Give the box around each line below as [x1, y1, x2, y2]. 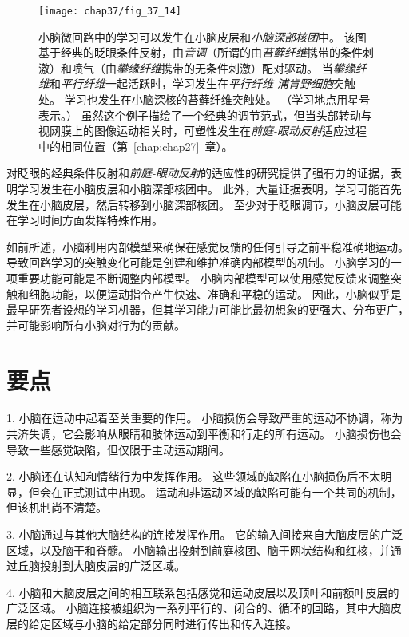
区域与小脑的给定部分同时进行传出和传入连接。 [50, 615, 297, 631]
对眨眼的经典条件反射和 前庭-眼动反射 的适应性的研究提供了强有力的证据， [6, 164, 391, 181]
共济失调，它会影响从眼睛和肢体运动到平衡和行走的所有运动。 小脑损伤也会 [6, 425, 402, 442]
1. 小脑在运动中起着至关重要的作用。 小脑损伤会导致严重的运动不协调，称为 [6, 409, 403, 426]
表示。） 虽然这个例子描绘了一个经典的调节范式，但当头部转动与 [38, 106, 372, 123]
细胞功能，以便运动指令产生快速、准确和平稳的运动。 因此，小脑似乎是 [28, 285, 402, 302]
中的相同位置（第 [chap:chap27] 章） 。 [38, 137, 233, 154]
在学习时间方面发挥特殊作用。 [6, 212, 163, 228]
